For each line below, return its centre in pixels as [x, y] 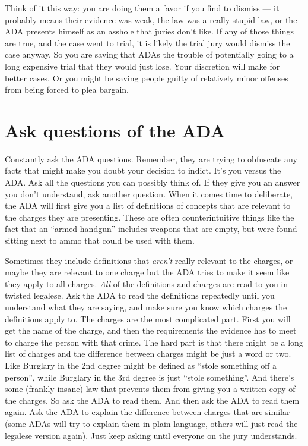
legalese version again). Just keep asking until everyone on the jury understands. [151, 435]
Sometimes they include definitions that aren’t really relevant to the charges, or [149, 260]
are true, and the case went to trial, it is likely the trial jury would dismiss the [147, 43]
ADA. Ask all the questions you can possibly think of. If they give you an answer [153, 182]
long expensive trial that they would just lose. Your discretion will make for [142, 66]
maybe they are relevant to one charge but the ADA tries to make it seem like [147, 272]
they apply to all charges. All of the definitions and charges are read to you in [147, 283]
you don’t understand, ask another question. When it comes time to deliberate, [149, 194]
